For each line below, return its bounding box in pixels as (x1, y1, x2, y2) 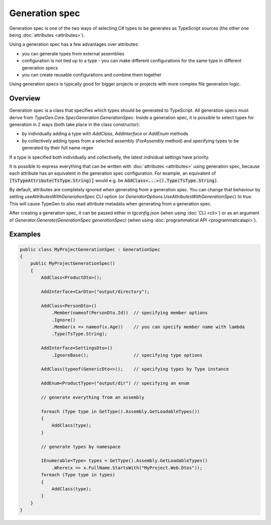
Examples (9, 230, 41, 239)
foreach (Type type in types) (41, 472, 115, 478)
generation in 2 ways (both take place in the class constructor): (9, 121, 140, 127)
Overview (9, 94, 41, 103)
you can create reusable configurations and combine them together (22, 71, 162, 78)
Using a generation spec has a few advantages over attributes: (9, 41, 139, 47)
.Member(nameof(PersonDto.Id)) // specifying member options (51, 310, 208, 316)
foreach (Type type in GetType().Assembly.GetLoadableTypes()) (41, 408, 200, 414)
